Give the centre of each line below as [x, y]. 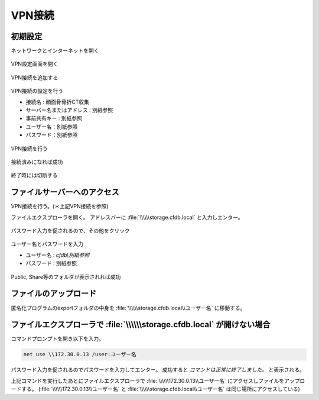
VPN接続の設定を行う [37, 91]
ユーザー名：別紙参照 [52, 127]
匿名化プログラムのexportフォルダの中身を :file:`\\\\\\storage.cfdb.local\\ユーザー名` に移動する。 [128, 308]
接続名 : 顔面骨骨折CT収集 [58, 102]
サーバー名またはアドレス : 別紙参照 [69, 110]
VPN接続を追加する [35, 78]
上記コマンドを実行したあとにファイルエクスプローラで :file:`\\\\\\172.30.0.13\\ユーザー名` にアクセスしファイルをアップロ [158, 380]
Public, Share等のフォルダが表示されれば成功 [66, 277]
